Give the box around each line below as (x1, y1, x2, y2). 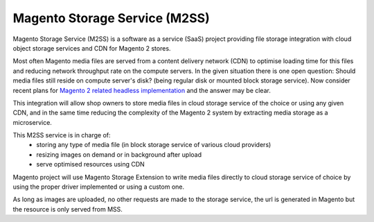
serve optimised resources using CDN (36, 160, 145, 169)
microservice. (12, 118, 52, 126)
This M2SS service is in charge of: (12, 131, 111, 139)
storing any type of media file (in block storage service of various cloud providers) (36, 141, 271, 149)
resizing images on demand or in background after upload (36, 150, 202, 159)
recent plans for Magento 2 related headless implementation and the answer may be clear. (12, 86, 271, 94)
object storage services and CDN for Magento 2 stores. (12, 44, 171, 52)
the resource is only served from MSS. (12, 205, 123, 213)
